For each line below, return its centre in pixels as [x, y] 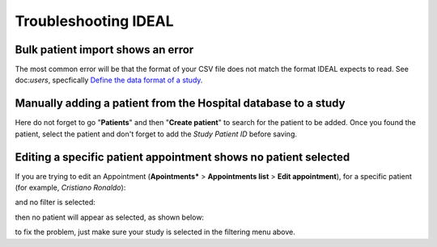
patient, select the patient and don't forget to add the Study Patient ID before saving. [156, 134]
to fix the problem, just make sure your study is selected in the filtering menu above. [155, 232]
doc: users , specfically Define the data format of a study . [109, 80]
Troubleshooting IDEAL [94, 21]
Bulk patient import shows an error [104, 50]
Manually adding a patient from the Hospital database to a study [180, 104]
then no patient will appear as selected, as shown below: [110, 217]
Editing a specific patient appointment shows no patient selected [182, 157]
